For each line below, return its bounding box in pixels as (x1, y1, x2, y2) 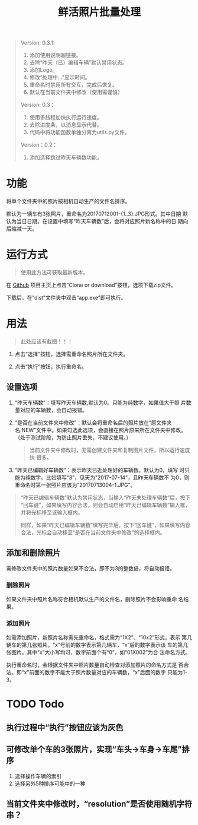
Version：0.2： (20, 141, 58, 148)
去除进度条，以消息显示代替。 (29, 121, 102, 128)
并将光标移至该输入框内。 (20, 509, 83, 516)
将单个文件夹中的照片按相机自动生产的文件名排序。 (6, 198, 131, 205)
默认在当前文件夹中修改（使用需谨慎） (29, 88, 123, 96)
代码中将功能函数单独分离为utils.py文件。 (29, 129, 130, 136)
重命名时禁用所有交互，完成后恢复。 (29, 81, 118, 88)
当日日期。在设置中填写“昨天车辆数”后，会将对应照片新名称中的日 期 (16, 218, 183, 225)
